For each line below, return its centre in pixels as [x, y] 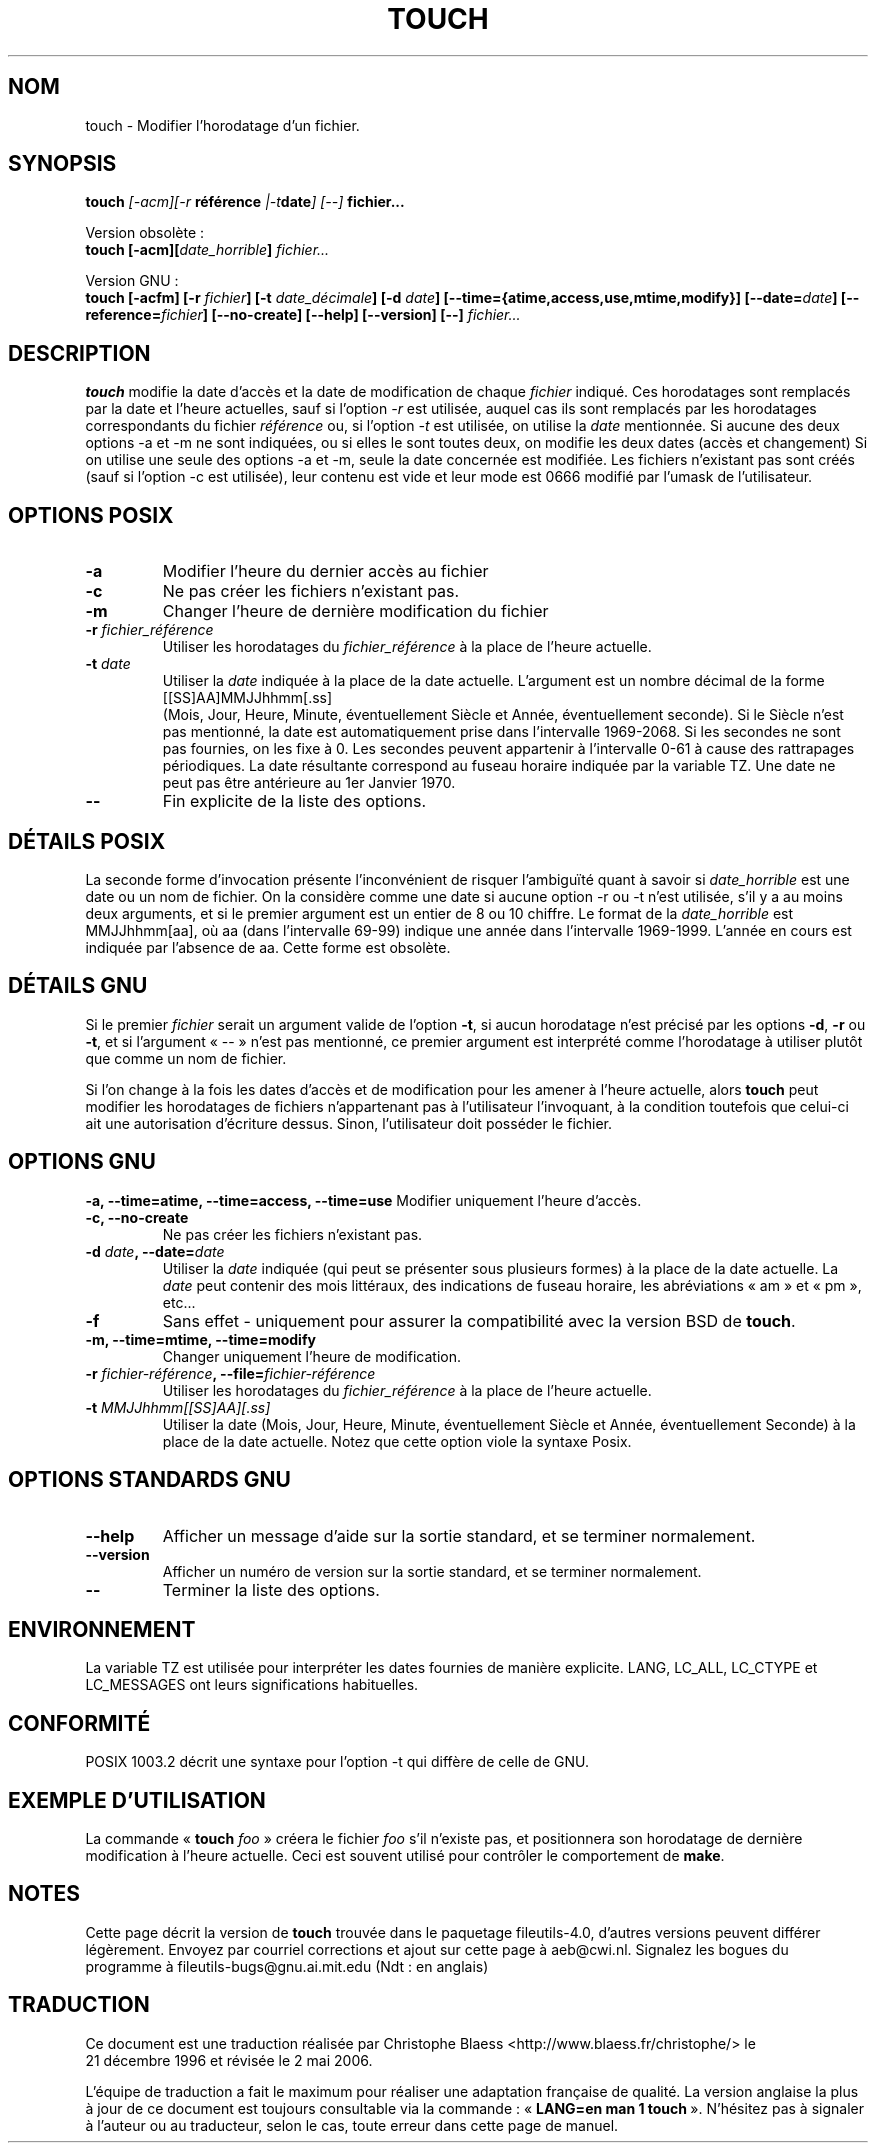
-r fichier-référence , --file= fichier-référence [230, 1373]
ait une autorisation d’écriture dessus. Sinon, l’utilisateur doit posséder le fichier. [349, 1123]
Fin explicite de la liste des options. [294, 801]
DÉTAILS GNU [78, 986]
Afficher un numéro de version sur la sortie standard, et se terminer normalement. [432, 1571]
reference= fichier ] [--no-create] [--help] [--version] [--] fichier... [303, 315]
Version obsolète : [145, 233]
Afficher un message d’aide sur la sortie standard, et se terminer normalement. [459, 1535]
